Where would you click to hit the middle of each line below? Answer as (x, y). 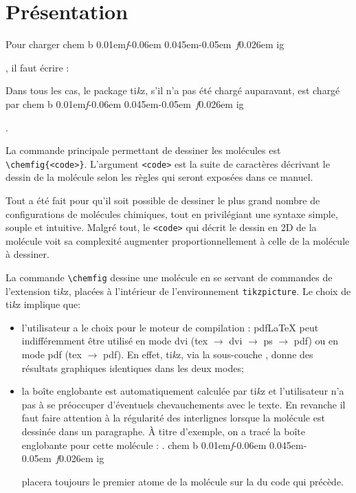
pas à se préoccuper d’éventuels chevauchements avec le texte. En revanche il (183, 404)
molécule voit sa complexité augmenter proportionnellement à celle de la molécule (178, 240)
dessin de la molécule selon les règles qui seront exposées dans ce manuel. (159, 177)
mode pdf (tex (52, 354)
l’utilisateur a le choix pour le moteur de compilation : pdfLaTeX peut (170, 327)
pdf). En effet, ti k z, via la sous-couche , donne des (208, 354)
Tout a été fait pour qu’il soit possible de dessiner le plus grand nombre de (163, 200)
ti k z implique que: (43, 304)
